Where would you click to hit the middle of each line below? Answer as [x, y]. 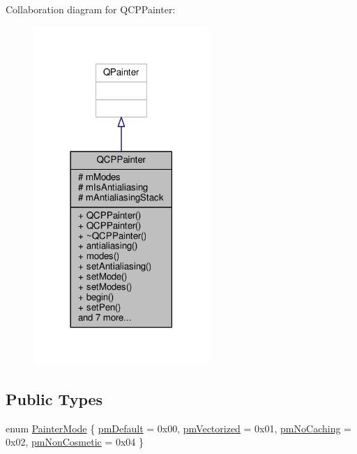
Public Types [54, 399]
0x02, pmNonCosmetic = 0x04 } [75, 442]
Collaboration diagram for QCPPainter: [91, 9]
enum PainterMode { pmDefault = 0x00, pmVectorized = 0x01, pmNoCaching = [178, 428]
